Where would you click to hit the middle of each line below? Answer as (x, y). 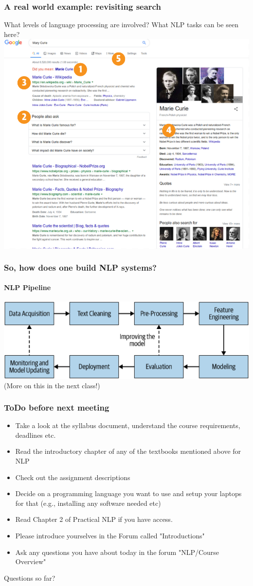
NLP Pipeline (27, 287)
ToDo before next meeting (57, 407)
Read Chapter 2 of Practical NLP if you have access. (94, 519)
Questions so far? (30, 577)
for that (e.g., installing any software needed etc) (88, 503)
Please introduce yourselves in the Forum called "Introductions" (110, 536)
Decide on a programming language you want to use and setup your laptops (128, 493)
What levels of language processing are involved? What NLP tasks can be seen (121, 25)
